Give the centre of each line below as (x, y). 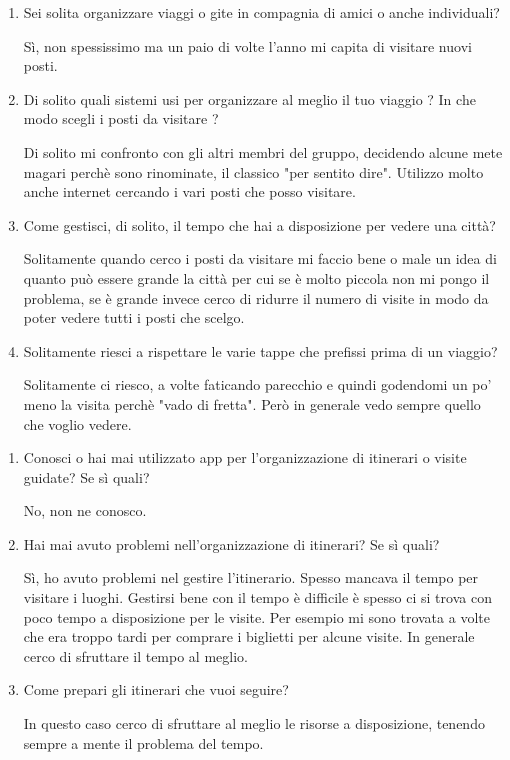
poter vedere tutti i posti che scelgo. (134, 317)
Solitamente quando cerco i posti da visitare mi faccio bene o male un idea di (260, 258)
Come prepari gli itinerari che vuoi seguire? (156, 689)
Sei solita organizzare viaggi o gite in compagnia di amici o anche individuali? (261, 12)
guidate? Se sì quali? (86, 476)
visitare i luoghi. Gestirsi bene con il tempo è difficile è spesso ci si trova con (257, 597)
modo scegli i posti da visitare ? (121, 118)
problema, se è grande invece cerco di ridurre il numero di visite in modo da (256, 297)
